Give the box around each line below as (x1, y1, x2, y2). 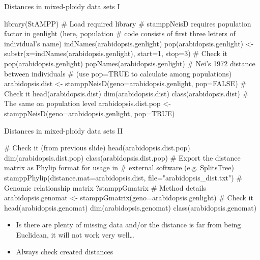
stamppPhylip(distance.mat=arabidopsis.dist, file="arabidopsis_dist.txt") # (4, 172, 243, 183)
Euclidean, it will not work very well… (16, 229, 134, 240)
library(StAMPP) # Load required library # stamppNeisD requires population (4, 18, 251, 29)
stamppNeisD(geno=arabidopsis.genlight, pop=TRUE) (4, 108, 175, 118)
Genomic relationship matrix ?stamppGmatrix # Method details (4, 182, 206, 193)
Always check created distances (16, 246, 113, 257)
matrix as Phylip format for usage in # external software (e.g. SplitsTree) (4, 162, 234, 173)
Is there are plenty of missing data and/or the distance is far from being (16, 219, 241, 230)
